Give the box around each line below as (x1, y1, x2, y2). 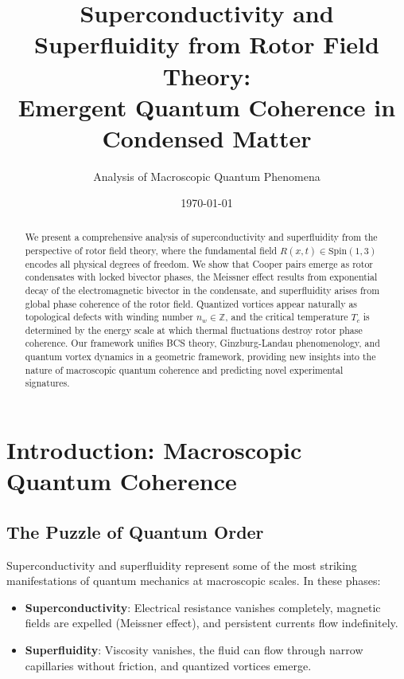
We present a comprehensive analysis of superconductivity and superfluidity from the (25, 230, 378, 243)
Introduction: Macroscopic (6, 434, 302, 466)
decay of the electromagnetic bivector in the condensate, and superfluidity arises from (25, 283, 380, 296)
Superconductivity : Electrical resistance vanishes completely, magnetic (25, 599, 381, 615)
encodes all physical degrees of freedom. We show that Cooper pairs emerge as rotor (25, 257, 374, 270)
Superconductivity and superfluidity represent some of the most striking (6, 556, 357, 573)
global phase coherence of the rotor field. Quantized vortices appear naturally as (25, 296, 358, 310)
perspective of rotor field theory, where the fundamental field (25, 243, 278, 257)
